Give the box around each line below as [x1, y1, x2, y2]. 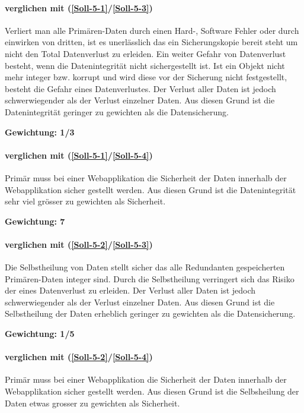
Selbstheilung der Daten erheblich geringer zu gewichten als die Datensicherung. [5, 307, 296, 320]
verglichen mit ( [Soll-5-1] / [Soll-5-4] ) [5, 149, 153, 161]
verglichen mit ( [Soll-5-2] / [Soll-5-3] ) [5, 238, 153, 250]
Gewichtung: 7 [5, 215, 65, 227]
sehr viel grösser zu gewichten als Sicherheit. [5, 195, 166, 207]
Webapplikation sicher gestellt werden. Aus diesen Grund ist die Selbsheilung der [5, 385, 299, 398]
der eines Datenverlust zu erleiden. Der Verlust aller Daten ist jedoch [5, 284, 256, 297]
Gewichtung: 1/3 [5, 125, 75, 138]
